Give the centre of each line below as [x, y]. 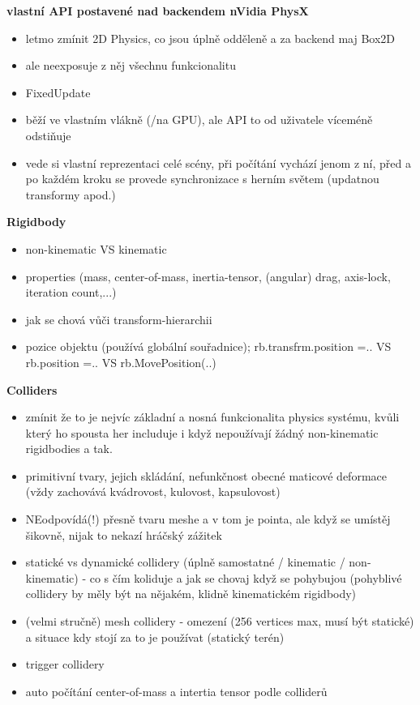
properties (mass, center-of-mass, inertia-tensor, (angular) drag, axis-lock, [208, 276]
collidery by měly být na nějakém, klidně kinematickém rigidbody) [191, 594]
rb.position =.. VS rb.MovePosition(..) [121, 362]
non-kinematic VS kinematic [96, 248]
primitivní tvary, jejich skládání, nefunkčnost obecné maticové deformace [206, 475]
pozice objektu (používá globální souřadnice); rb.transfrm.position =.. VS [208, 346]
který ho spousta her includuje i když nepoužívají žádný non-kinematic [202, 432]
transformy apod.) [71, 194]
